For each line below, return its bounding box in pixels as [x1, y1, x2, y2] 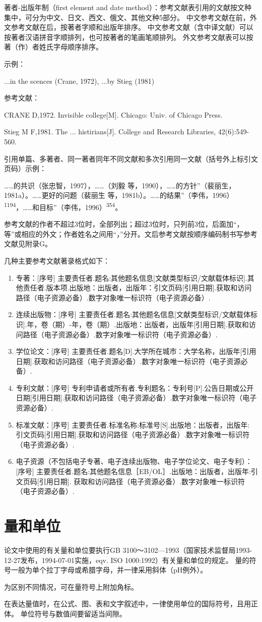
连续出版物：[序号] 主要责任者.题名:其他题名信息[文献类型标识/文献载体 [16, 309, 250, 320]
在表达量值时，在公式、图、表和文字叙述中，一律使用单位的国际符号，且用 [4, 598, 251, 609]
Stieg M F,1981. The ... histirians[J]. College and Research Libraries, [4, 126, 216, 137]
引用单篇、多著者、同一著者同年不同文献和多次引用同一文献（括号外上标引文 [4, 153, 258, 164]
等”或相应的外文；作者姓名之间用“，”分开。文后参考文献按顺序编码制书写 [4, 228, 243, 239]
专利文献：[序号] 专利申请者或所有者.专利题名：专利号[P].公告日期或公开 [16, 382, 254, 393]
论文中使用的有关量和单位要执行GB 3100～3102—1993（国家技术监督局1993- [4, 544, 252, 555]
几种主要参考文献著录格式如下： [4, 255, 110, 266]
